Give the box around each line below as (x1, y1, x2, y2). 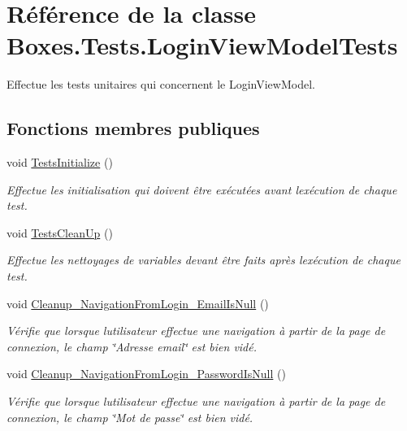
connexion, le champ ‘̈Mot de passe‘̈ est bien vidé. (6, 408, 253, 425)
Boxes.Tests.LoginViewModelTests (6, 28, 398, 62)
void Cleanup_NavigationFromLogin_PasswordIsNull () (6, 365, 286, 382)
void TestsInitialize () (6, 154, 113, 171)
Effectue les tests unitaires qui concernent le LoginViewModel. (6, 76, 315, 93)
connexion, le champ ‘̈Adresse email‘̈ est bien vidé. (6, 337, 258, 355)
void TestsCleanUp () (6, 224, 113, 241)
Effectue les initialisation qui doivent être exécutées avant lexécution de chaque (6, 181, 397, 198)
